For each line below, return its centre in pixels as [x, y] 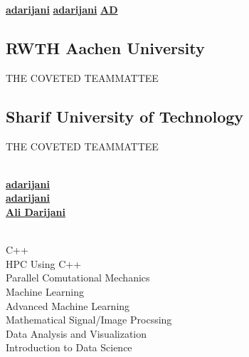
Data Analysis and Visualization [76, 333]
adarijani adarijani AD [62, 9]
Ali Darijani [36, 211]
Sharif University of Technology [125, 116]
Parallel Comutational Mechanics [78, 278]
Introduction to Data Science [69, 347]
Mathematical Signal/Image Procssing [89, 320]
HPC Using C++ [44, 263]
